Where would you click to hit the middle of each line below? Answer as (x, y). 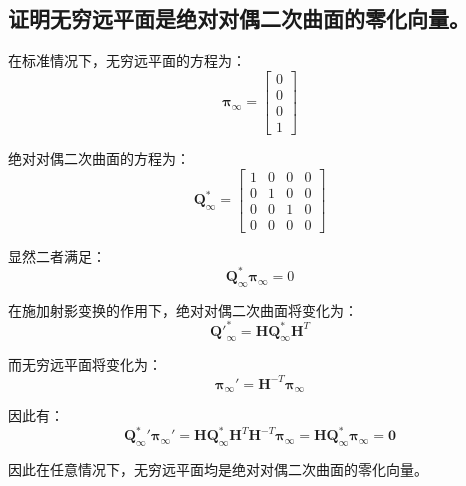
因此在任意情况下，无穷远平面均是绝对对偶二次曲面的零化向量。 (218, 469)
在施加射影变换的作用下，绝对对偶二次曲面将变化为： (183, 309)
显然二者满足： (57, 255)
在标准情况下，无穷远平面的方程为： (127, 60)
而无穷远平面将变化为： (85, 364)
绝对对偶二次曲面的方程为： (99, 157)
